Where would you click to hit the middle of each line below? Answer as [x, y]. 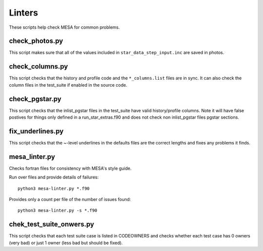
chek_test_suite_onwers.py [52, 224]
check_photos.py [36, 41]
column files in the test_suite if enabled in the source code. [68, 85]
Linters [24, 13]
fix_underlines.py [36, 131]
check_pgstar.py [35, 99]
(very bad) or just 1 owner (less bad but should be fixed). [66, 243]
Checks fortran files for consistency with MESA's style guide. [70, 168]
